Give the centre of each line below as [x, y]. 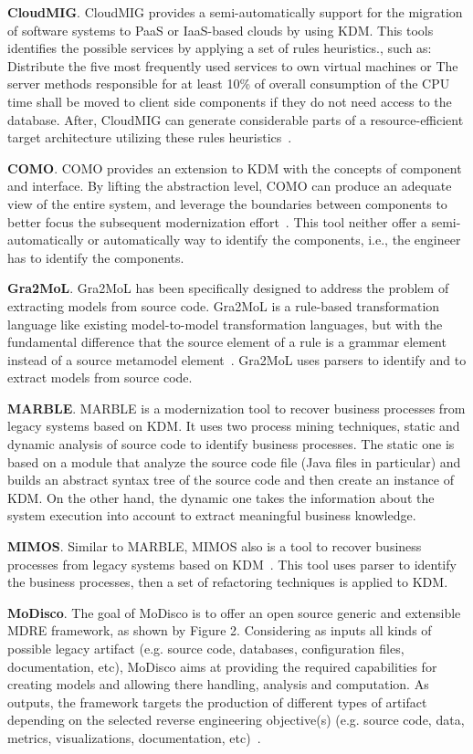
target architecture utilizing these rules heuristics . [150, 137]
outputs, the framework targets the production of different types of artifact [217, 702]
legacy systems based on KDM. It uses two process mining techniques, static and [234, 426]
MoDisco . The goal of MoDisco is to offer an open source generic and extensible [234, 612]
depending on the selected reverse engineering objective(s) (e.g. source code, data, [236, 720]
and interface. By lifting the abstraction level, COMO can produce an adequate [230, 186]
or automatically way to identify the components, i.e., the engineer [274, 240]
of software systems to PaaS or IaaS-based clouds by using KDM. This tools [221, 30]
